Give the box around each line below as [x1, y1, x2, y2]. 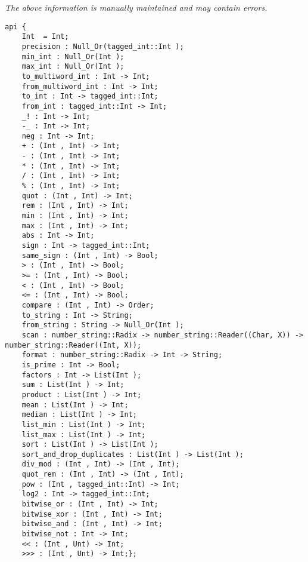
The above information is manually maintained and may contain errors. [5, 1, 267, 13]
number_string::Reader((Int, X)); [5, 340, 142, 349]
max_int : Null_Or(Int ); [21, 62, 125, 71]
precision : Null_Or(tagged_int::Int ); [21, 42, 184, 51]
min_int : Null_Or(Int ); [21, 52, 125, 61]
